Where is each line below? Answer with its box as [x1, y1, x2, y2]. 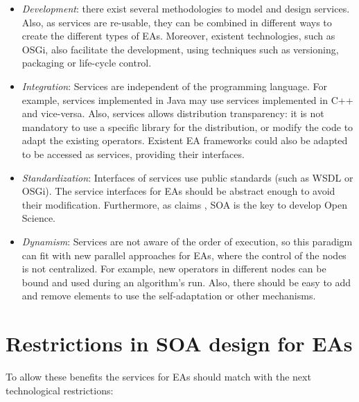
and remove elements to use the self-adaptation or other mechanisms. [21, 288, 316, 303]
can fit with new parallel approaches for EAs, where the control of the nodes [21, 247, 347, 262]
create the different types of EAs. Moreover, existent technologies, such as [21, 28, 335, 43]
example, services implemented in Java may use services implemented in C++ [21, 92, 353, 107]
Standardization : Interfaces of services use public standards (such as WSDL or [21, 170, 353, 184]
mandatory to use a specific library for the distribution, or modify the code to [21, 119, 353, 134]
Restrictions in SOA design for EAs [6, 329, 353, 358]
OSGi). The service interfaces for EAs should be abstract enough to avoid [21, 184, 335, 198]
